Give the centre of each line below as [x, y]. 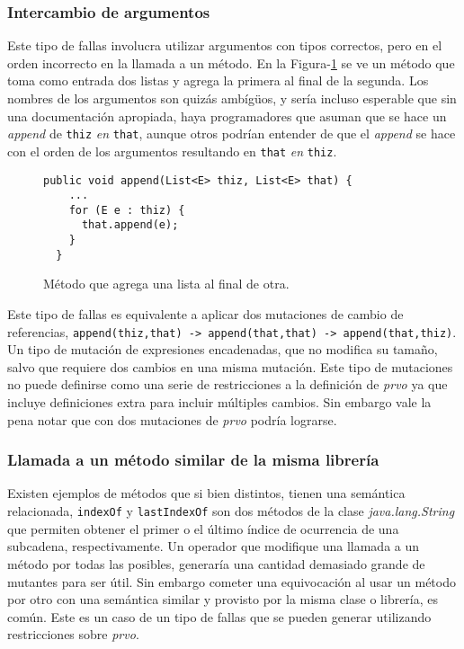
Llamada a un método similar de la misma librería [193, 460]
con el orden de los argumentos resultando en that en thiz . [172, 151]
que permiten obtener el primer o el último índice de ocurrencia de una [203, 528]
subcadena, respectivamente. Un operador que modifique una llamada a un [214, 546]
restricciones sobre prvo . [73, 634]
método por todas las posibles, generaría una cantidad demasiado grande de [216, 563]
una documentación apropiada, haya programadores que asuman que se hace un [227, 116]
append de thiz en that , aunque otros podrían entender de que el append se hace [232, 133]
